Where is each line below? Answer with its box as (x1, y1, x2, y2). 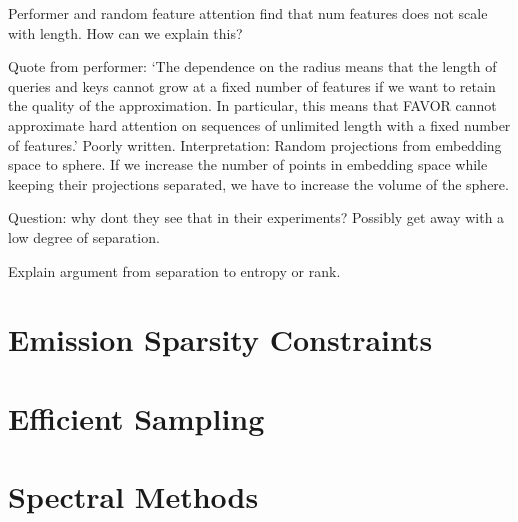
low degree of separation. (8, 226, 160, 247)
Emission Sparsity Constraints (8, 319, 433, 360)
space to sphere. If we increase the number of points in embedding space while (8, 154, 488, 175)
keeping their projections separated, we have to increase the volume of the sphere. (8, 173, 509, 194)
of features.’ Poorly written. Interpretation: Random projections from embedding (8, 134, 502, 155)
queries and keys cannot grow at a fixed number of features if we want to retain (8, 75, 496, 96)
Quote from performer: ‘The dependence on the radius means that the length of (8, 56, 497, 77)
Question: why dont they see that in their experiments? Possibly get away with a (8, 207, 505, 228)
